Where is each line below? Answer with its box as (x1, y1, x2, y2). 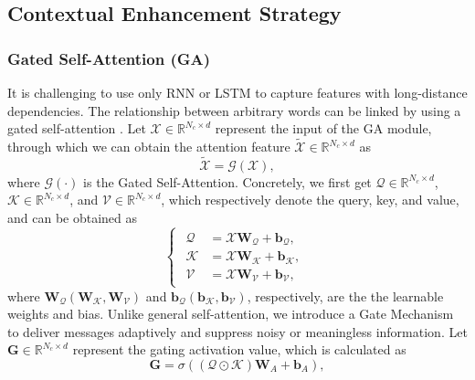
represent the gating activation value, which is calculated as (72, 340, 406, 359)
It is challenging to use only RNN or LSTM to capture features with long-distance (7, 83, 468, 101)
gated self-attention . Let (7, 119, 146, 138)
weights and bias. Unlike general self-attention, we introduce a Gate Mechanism (7, 304, 454, 323)
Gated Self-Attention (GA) (7, 47, 211, 69)
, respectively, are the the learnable (247, 286, 444, 305)
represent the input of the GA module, (215, 119, 432, 138)
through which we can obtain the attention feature (7, 137, 290, 155)
